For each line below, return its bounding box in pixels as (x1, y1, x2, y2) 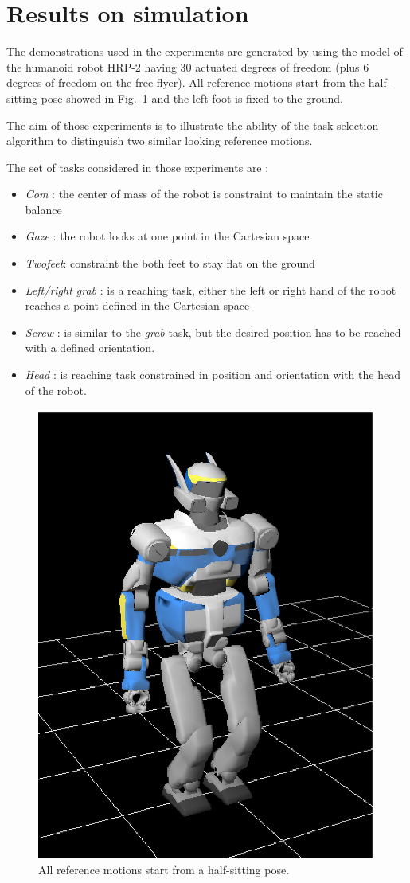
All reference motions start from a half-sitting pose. (38, 861, 290, 877)
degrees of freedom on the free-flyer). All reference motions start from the (6, 74, 365, 91)
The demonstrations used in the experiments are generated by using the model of (6, 43, 403, 60)
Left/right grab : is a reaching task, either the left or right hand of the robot (25, 281, 396, 298)
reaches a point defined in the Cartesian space (25, 297, 250, 314)
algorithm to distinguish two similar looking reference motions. (6, 132, 313, 149)
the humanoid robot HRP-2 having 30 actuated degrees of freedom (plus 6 (6, 58, 369, 75)
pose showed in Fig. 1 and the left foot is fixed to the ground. (41, 89, 343, 106)
